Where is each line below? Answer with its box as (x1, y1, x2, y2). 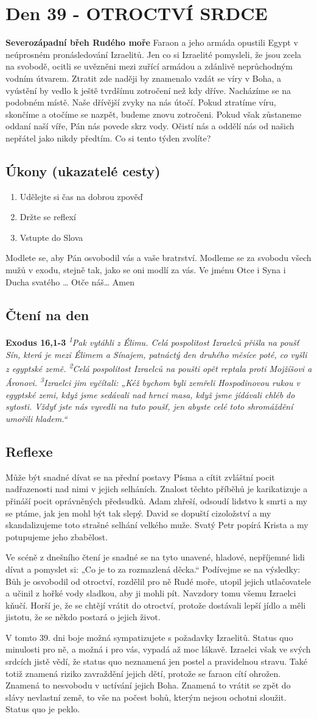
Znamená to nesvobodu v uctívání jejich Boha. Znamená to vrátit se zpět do (5, 679, 291, 692)
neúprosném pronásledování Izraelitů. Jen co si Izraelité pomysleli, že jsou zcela (5, 48, 302, 60)
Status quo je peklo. (5, 703, 80, 715)
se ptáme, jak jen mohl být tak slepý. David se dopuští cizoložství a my (5, 506, 271, 519)
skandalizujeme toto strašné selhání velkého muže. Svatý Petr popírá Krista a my (5, 518, 308, 531)
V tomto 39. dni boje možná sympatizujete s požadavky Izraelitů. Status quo (5, 631, 293, 643)
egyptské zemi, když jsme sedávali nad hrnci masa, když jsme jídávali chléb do (5, 388, 295, 401)
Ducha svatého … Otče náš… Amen (5, 275, 134, 288)
